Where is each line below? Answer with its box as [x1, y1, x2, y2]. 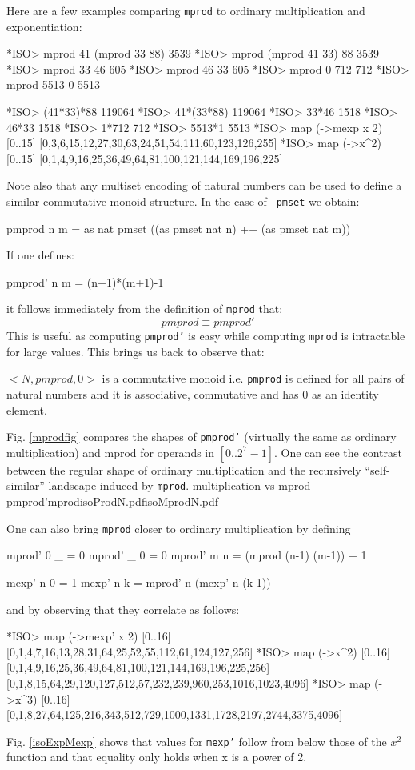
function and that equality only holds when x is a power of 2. [6, 748, 307, 765]
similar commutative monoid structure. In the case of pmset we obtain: [6, 193, 360, 209]
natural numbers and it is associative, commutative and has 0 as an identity [6, 386, 379, 402]
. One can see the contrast [273, 443, 402, 460]
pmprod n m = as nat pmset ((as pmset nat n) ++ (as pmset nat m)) [6, 219, 351, 236]
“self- [365, 461, 390, 478]
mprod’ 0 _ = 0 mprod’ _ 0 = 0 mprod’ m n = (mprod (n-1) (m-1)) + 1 [6, 547, 367, 563]
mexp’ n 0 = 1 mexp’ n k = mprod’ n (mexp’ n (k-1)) [6, 573, 271, 590]
